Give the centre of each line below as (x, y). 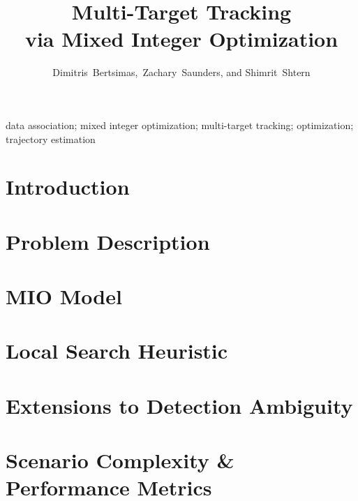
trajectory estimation (51, 139)
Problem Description (108, 241)
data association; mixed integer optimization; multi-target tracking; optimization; (180, 125)
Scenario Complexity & (120, 460)
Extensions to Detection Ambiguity (179, 405)
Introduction (68, 187)
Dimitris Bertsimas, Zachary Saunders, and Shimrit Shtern (181, 72)
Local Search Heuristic (117, 351)
